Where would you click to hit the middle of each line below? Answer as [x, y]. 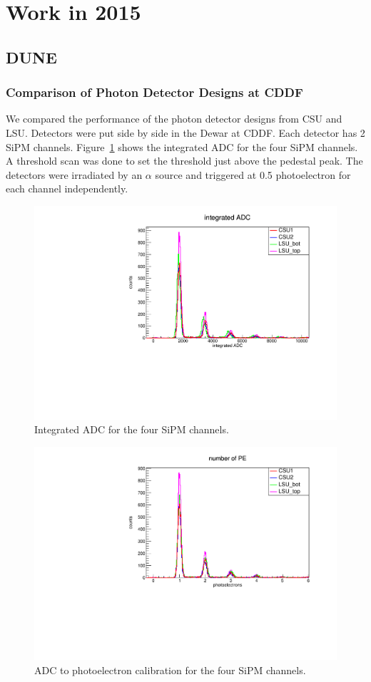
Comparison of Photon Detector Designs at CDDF [154, 92]
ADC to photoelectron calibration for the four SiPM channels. [170, 670]
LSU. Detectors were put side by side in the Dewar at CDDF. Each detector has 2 [185, 132]
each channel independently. [67, 188]
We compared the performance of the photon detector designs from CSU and [174, 119]
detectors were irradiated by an [74, 174]
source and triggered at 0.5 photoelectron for [253, 174]
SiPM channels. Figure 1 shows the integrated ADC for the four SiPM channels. [182, 146]
